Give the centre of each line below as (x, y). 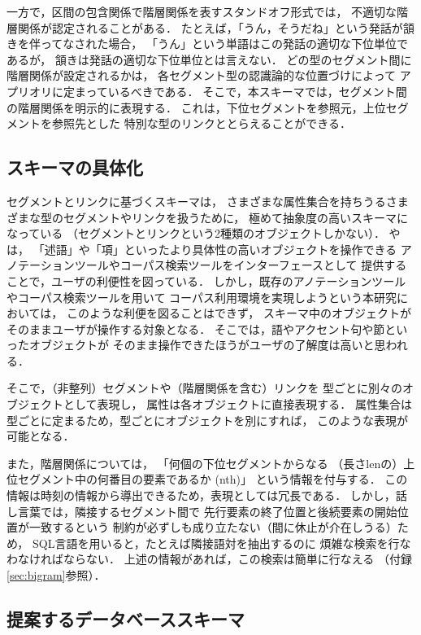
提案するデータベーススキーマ (126, 619)
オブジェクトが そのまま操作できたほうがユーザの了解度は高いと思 (207, 345)
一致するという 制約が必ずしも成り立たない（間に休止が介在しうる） (213, 527)
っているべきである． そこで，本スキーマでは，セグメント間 (246, 91)
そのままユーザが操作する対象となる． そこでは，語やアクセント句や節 (196, 328)
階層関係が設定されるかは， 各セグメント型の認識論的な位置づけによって (201, 75)
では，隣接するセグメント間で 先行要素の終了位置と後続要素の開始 (219, 511)
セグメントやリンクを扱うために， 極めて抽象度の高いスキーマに (235, 217)
